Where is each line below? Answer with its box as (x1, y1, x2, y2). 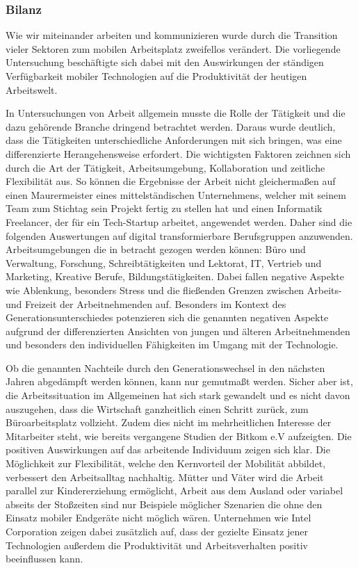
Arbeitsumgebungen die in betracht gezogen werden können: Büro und (6, 242, 306, 257)
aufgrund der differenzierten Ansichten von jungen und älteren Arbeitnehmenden (6, 323, 350, 338)
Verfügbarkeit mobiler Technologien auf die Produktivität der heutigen (6, 69, 307, 83)
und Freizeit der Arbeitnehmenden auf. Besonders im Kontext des (6, 296, 286, 311)
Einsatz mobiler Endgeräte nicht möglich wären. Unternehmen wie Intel (6, 510, 311, 525)
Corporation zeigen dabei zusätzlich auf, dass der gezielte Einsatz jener (6, 524, 309, 538)
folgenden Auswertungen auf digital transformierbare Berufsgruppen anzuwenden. (6, 228, 353, 243)
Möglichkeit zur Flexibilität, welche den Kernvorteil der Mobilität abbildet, (6, 456, 326, 471)
